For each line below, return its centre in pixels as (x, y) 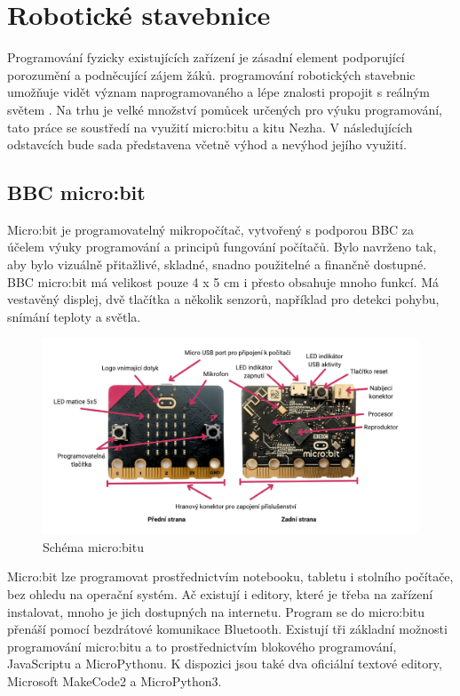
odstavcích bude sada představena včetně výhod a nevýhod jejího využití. (207, 144)
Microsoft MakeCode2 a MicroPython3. (115, 680)
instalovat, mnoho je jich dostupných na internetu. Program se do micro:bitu (216, 611)
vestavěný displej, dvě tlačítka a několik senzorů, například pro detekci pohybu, (223, 299)
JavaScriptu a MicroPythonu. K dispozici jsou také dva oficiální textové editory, (225, 664)
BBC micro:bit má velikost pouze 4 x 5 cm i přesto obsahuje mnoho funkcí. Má (223, 281)
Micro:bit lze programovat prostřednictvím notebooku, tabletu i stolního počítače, (230, 576)
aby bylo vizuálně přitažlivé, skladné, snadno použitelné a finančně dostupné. (217, 264)
